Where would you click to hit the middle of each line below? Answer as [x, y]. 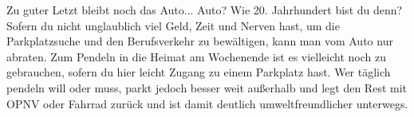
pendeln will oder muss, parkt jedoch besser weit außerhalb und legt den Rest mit [207, 87]
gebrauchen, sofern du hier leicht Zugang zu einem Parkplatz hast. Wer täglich [199, 72]
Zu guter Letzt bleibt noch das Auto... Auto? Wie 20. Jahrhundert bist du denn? [205, 10]
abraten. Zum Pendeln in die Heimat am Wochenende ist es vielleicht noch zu [196, 56]
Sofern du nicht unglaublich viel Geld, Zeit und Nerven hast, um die [173, 25]
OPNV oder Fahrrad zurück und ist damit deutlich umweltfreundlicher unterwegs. [207, 103]
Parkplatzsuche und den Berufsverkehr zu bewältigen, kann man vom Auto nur [200, 41]
